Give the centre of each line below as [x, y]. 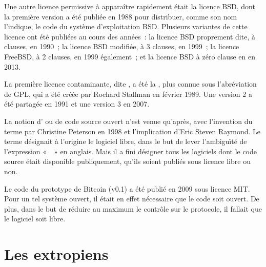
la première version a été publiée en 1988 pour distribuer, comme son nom [121, 16]
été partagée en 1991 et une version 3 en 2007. [77, 104]
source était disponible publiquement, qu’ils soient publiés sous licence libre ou [127, 161]
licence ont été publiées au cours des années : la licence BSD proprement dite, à [130, 36]
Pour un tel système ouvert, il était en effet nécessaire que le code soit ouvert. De [132, 199]
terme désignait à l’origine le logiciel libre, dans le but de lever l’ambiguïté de [126, 141]
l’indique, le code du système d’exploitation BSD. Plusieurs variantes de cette [126, 26]
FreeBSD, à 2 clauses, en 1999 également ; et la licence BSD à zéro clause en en [130, 56]
